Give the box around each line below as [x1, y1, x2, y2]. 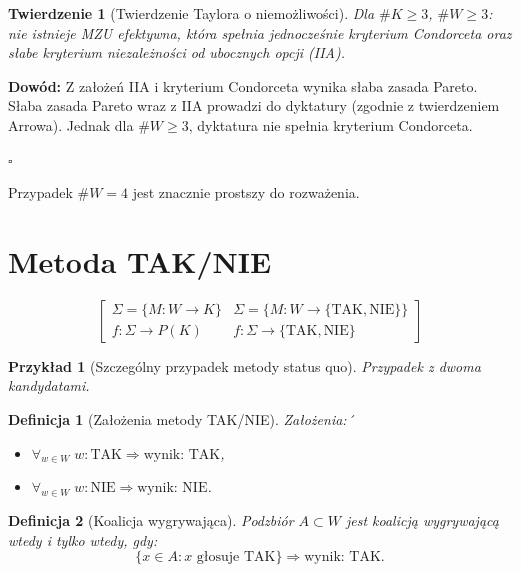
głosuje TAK [196, 550, 276, 565]
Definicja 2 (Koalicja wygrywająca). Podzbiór [8, 510, 294, 531]
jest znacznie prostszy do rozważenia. [132, 182, 360, 203]
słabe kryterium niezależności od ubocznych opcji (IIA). [8, 42, 346, 63]
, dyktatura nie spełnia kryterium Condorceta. [188, 114, 473, 135]
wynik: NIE [137, 481, 208, 496]
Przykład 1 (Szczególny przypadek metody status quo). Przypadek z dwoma [8, 355, 481, 376]
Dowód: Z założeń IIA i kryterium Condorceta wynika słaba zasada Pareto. [8, 75, 478, 96]
